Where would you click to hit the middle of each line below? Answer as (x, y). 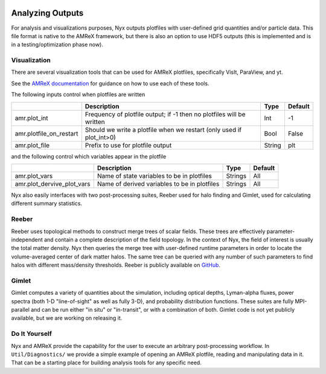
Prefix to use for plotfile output (128, 145)
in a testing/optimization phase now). (57, 45)
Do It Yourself (32, 334)
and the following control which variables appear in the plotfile (89, 156)
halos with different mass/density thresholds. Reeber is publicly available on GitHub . (116, 265)
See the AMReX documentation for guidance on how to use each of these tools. (110, 83)
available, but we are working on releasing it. (67, 318)
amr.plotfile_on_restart (46, 133)
